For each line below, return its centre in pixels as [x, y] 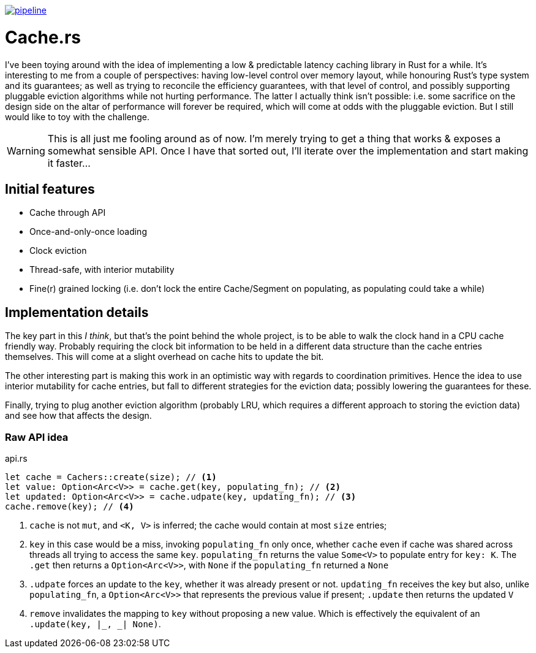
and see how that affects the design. [78, 416]
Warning [26, 151]
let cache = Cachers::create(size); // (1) [111, 477]
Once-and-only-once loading [88, 232]
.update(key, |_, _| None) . [95, 624]
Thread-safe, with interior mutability [102, 270]
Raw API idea [37, 437]
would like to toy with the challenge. [77, 116]
